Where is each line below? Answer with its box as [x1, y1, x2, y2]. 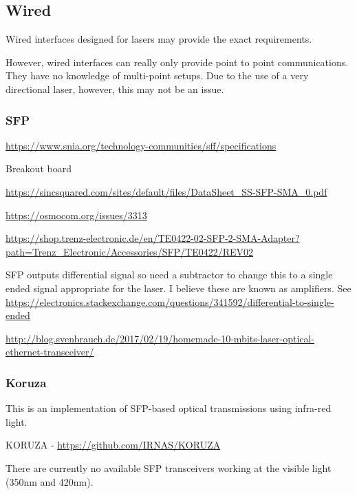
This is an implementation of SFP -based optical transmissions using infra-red [6, 401, 332, 415]
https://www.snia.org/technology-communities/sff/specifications [6, 138, 277, 152]
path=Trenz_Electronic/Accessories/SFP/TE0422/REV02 [6, 244, 254, 258]
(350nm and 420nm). [6, 474, 94, 488]
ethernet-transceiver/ [6, 344, 94, 359]
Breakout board [6, 161, 72, 176]
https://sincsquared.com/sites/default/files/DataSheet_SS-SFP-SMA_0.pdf [6, 184, 327, 198]
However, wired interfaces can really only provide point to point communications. [6, 54, 349, 69]
